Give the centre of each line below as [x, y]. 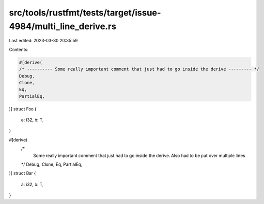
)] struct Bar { [23, 173]
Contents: [19, 49]
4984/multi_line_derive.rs [62, 26]
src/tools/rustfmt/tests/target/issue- [85, 13]
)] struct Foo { [23, 109]
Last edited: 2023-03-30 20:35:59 [43, 41]
